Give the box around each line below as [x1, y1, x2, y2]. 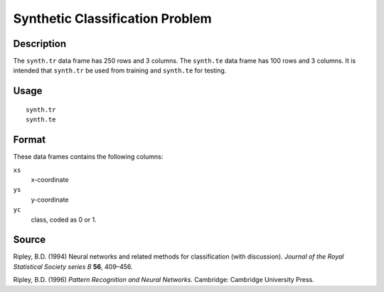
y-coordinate [31, 195, 69, 204]
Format [13, 134, 46, 146]
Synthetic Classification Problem [13, 11, 213, 26]
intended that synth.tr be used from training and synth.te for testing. [13, 66, 227, 75]
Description [13, 38, 67, 50]
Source [13, 234, 46, 246]
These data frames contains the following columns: [13, 153, 164, 161]
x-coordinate [31, 175, 69, 184]
